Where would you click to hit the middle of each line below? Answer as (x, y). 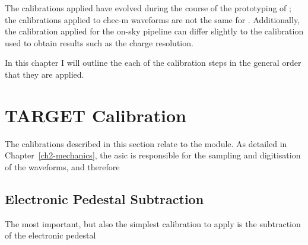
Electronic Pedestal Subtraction (104, 198)
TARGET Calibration (96, 115)
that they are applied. (45, 74)
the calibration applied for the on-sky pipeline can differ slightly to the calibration (154, 31)
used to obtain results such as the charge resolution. (99, 42)
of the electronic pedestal (50, 235)
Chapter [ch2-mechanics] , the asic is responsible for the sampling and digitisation (153, 155)
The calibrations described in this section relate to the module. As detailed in (146, 143)
